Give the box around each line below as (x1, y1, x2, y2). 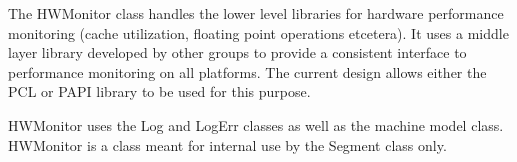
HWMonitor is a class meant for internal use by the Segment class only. (8, 134, 447, 155)
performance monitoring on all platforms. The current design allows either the (8, 61, 487, 82)
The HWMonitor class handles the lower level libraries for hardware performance (8, 3, 504, 23)
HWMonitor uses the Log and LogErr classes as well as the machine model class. (8, 114, 504, 135)
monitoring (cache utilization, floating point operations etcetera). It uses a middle (8, 22, 509, 43)
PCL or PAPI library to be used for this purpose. (8, 81, 311, 102)
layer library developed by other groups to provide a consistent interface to (8, 42, 467, 63)
